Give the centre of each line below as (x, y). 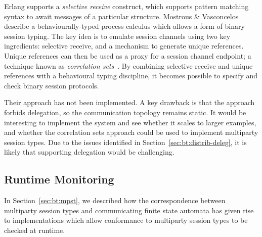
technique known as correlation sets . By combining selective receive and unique (128, 65)
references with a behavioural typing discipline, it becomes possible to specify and (131, 76)
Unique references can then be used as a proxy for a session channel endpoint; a (128, 55)
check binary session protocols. (52, 85)
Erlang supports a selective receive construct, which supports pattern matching (126, 6)
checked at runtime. (35, 230)
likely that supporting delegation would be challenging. (89, 152)
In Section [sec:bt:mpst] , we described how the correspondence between (115, 200)
